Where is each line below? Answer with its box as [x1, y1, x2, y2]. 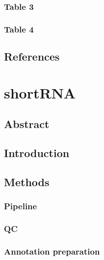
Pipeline [4, 200, 37, 212]
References [4, 49, 60, 64]
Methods [4, 174, 50, 189]
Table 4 [4, 23, 34, 35]
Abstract [4, 116, 50, 131]
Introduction [4, 145, 70, 161]
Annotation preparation [4, 245, 100, 257]
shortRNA [4, 82, 76, 102]
